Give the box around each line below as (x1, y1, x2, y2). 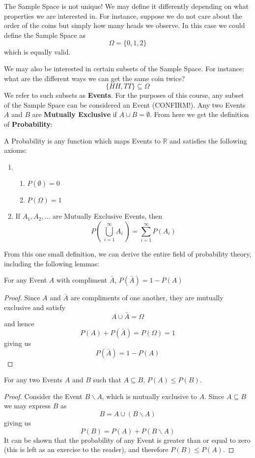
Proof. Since (4, 292, 40, 303)
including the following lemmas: (4, 258, 99, 268)
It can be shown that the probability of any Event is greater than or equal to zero (4, 434, 251, 445)
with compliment (56, 275, 108, 285)
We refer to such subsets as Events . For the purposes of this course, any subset (4, 90, 244, 100)
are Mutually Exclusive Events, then (53, 211, 163, 221)
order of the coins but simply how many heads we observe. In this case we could (4, 20, 245, 30)
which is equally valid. (4, 47, 71, 57)
